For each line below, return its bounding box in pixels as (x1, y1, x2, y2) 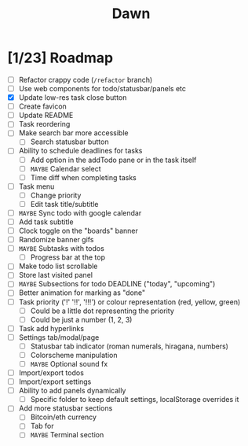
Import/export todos (18, 368, 84, 378)
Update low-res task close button (18, 93, 127, 102)
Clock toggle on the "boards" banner (18, 226, 138, 235)
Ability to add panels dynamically (18, 386, 126, 396)
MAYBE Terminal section (30, 430, 104, 440)
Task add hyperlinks (18, 323, 84, 333)
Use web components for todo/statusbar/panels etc (18, 84, 186, 93)
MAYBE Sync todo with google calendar (18, 208, 142, 217)
